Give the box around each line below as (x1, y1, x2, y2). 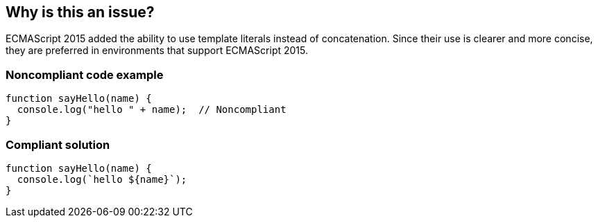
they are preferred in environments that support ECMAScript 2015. (6, 44, 309, 57)
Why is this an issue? (6, 3, 155, 21)
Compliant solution (6, 137, 110, 152)
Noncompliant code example (6, 67, 164, 82)
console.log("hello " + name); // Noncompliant (17, 104, 287, 116)
